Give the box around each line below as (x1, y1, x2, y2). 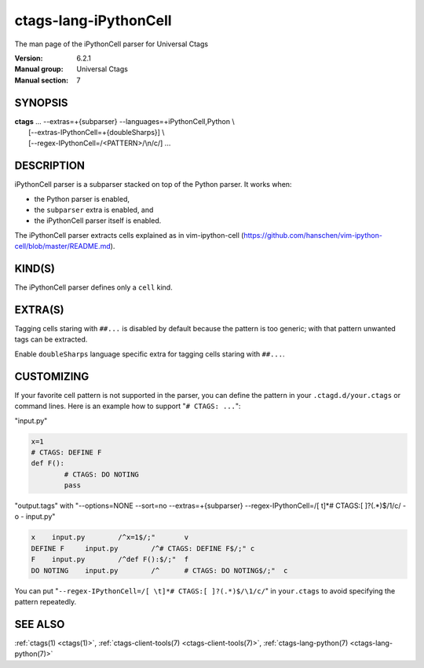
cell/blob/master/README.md (14, 242, 111, 251)
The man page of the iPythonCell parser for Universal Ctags (14, 39, 208, 49)
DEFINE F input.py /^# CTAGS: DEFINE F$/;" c (31, 544, 255, 553)
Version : (14, 53, 43, 63)
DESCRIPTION (14, 159, 86, 173)
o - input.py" (14, 512, 56, 521)
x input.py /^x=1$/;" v (31, 533, 188, 542)
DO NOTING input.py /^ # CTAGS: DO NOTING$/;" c (31, 566, 288, 575)
